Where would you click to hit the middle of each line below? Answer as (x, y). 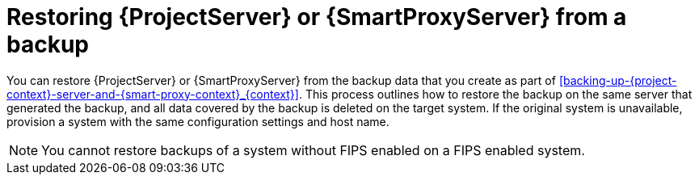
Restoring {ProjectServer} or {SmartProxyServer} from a (317, 17)
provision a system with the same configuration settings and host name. (198, 121)
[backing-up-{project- (618, 80)
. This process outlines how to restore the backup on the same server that (495, 94)
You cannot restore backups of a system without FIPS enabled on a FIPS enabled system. (313, 150)
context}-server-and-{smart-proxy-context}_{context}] (153, 94)
